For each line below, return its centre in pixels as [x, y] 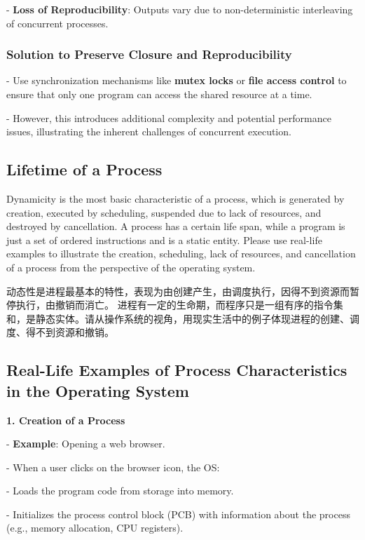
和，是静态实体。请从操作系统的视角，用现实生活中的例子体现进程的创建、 [178, 318]
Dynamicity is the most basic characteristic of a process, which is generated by [175, 198]
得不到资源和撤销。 [70, 332]
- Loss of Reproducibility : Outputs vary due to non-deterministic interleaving [180, 9]
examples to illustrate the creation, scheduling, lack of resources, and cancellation [181, 254]
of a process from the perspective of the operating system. [131, 267]
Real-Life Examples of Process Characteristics [177, 370]
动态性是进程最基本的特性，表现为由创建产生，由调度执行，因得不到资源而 [178, 291]
